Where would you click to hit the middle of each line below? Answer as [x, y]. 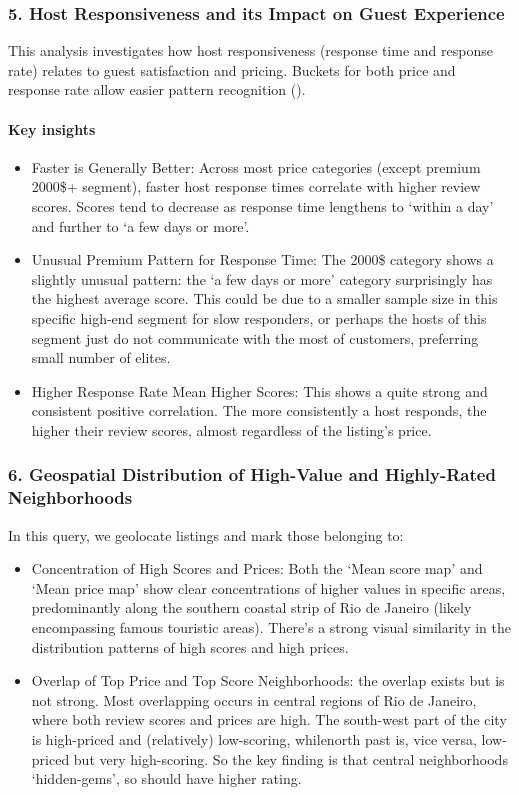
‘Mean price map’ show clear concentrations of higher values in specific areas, [268, 587]
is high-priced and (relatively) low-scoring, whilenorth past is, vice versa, [254, 739]
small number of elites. [101, 357]
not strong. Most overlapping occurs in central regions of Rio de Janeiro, [254, 699]
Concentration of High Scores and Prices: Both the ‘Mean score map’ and [257, 568]
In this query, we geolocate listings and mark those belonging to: [206, 534]
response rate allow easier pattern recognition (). [157, 89]
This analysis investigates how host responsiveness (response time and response [250, 50]
